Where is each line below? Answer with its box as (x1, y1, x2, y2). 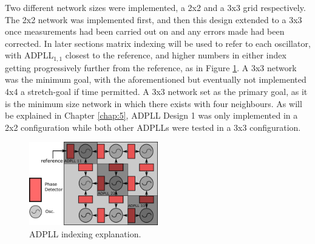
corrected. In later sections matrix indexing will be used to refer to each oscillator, (5, 37, 311, 49)
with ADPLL (5, 49, 54, 61)
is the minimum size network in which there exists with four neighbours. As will (5, 97, 302, 110)
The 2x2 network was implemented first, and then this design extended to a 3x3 (5, 13, 302, 26)
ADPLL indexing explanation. (29, 227, 141, 240)
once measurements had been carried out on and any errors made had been (5, 25, 285, 38)
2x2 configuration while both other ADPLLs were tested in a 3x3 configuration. (5, 120, 301, 133)
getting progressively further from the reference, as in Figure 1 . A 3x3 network (5, 61, 297, 74)
